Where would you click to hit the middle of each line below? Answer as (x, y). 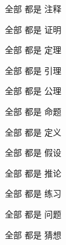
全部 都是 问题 (33, 214)
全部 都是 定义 (33, 132)
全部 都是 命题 (33, 111)
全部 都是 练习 (33, 193)
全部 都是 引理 (33, 70)
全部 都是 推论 (33, 173)
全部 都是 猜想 (33, 234)
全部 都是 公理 (33, 91)
